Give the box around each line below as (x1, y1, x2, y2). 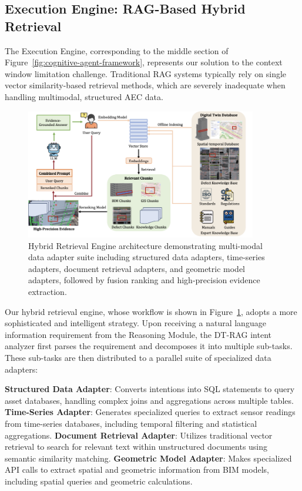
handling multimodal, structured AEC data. (5, 90, 163, 102)
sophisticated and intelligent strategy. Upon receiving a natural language (5, 317, 266, 329)
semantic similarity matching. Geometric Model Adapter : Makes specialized (5, 452, 292, 464)
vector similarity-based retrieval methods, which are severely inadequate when (5, 79, 286, 91)
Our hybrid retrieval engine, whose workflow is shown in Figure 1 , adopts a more (5, 305, 297, 317)
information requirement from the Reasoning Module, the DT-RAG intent (5, 328, 271, 340)
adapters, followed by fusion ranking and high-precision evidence (28, 274, 260, 286)
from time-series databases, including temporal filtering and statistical (5, 417, 257, 429)
